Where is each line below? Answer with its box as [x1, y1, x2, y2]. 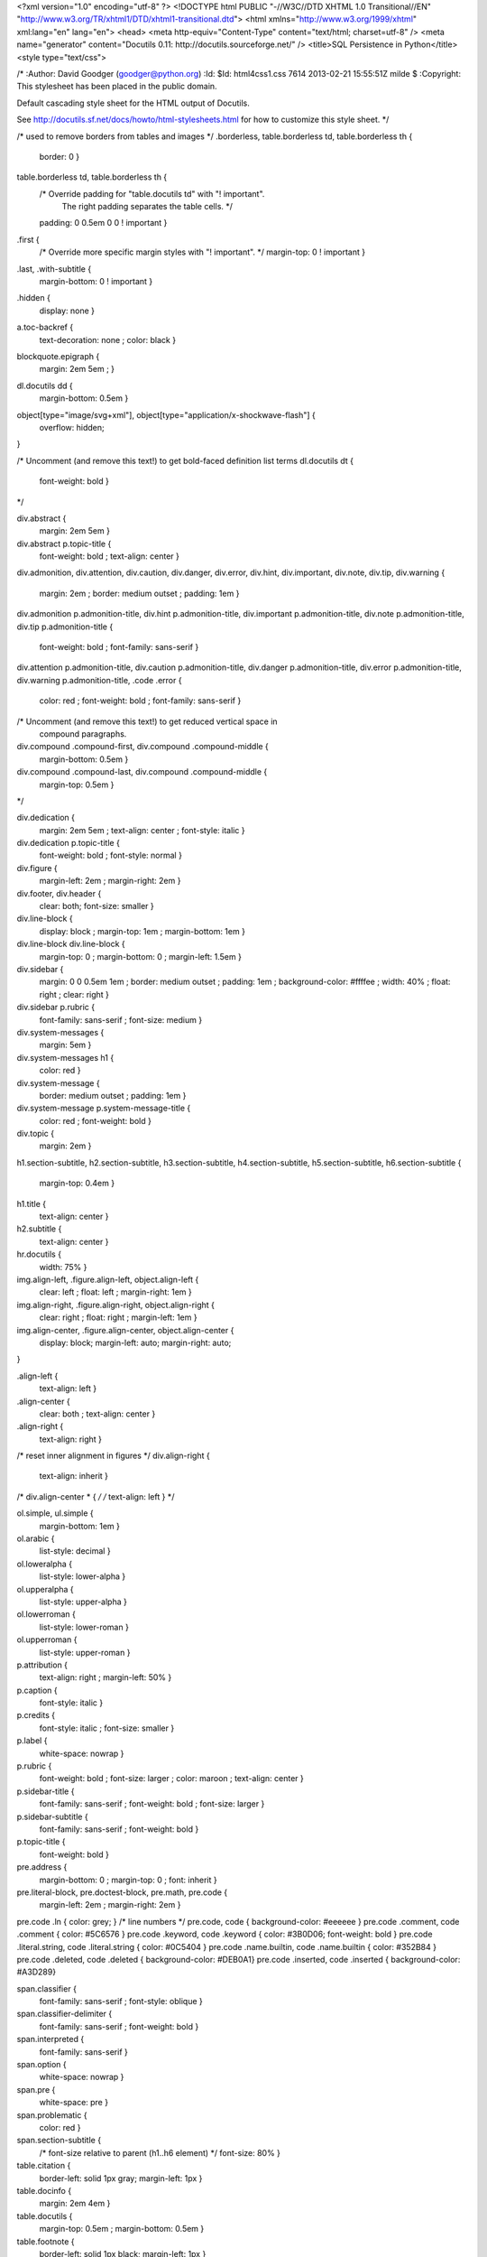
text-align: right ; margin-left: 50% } [39, 1672, 172, 1683]
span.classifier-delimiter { [16, 2009, 113, 2020]
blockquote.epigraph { [16, 350, 100, 361]
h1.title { [16, 1198, 47, 1209]
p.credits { [16, 1710, 56, 1721]
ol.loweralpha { [16, 1558, 72, 1569]
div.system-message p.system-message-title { [16, 1102, 191, 1114]
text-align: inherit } [39, 1471, 108, 1481]
